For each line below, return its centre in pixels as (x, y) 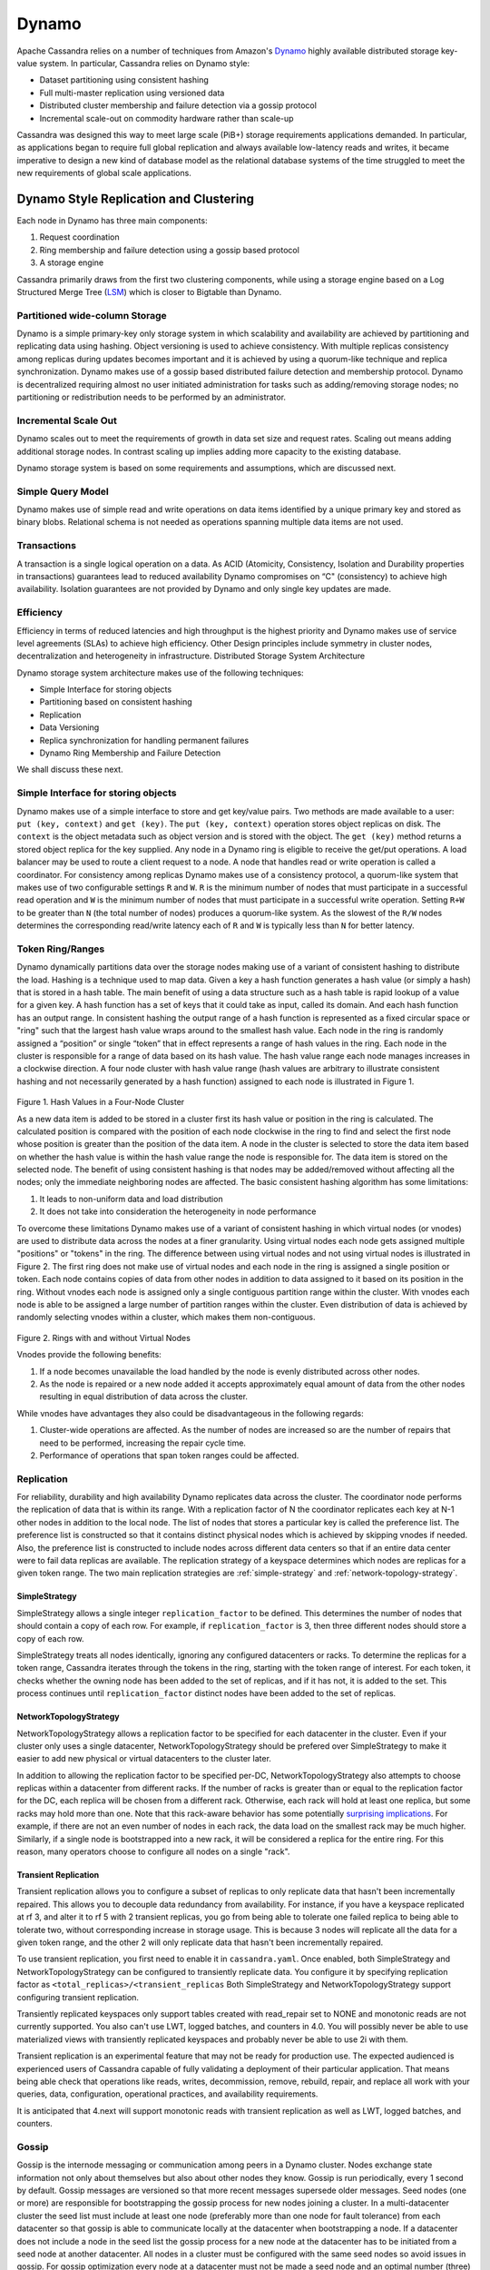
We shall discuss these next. (70, 770)
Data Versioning (69, 727)
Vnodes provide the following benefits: (89, 1355)
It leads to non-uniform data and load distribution (131, 1199)
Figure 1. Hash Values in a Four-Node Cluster (101, 1102)
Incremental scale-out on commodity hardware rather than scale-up (167, 118)
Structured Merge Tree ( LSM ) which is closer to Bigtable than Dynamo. (149, 291)
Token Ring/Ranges (61, 949)
